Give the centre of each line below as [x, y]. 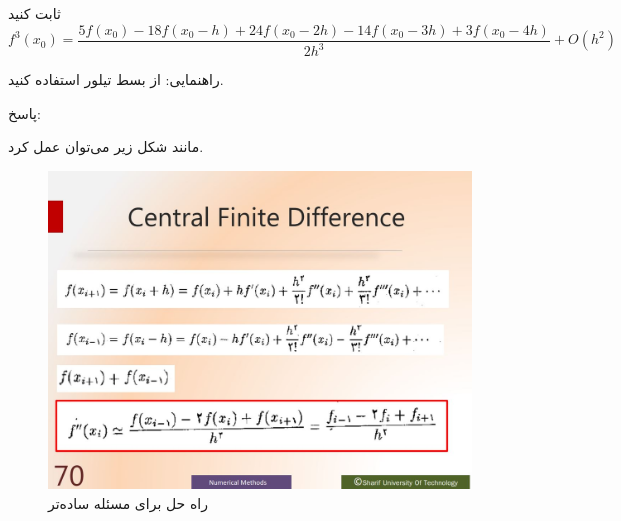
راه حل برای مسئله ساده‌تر [128, 502]
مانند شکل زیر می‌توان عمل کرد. [106, 146]
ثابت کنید [34, 13]
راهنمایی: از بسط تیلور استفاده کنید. [116, 79]
